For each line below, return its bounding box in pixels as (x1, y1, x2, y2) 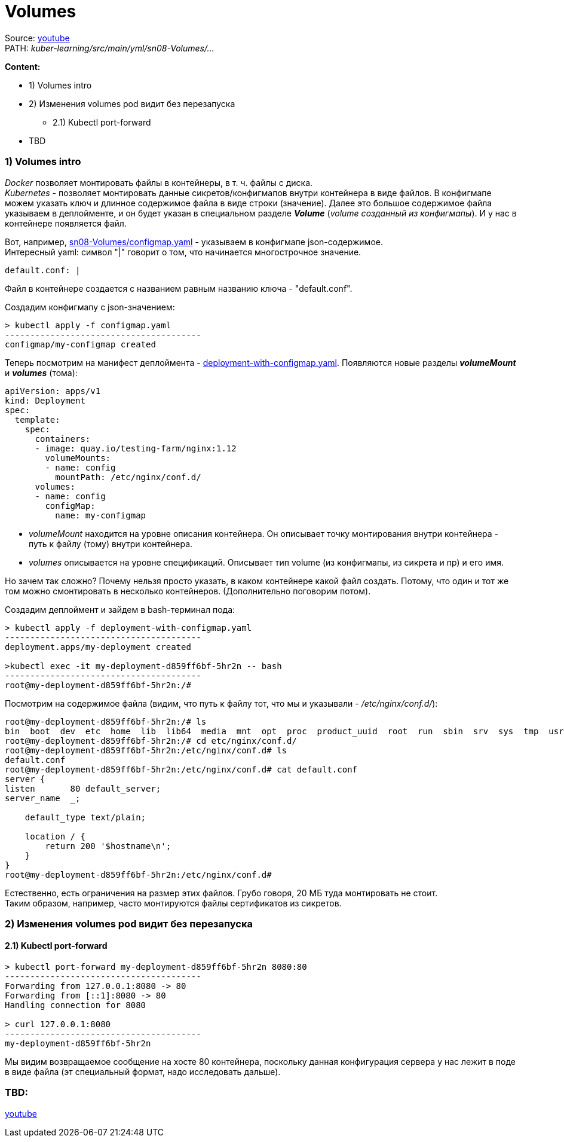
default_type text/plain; (24, 812, 146, 822)
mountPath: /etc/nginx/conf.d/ (55, 472, 201, 482)
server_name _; (5, 793, 81, 803)
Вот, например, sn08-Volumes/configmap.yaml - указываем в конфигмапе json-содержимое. (5, 236, 383, 247)
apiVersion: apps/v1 (5, 386, 101, 396)
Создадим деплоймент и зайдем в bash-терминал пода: (5, 604, 235, 615)
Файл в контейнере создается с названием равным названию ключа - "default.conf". (5, 283, 352, 294)
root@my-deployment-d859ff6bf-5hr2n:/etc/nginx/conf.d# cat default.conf (5, 764, 358, 774)
